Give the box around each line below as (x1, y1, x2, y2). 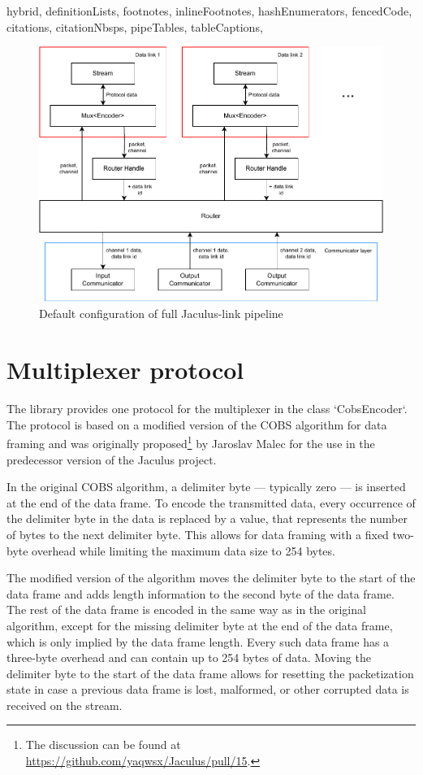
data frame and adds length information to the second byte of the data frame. (6, 585, 395, 602)
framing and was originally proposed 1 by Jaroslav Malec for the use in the (6, 433, 375, 451)
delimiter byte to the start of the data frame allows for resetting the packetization (6, 664, 414, 681)
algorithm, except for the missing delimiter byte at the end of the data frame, (6, 616, 393, 633)
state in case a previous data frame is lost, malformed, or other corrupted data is (6, 681, 409, 698)
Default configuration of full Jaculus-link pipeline (39, 305, 283, 322)
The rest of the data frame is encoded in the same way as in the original (6, 601, 366, 618)
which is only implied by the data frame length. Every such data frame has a (6, 633, 390, 650)
